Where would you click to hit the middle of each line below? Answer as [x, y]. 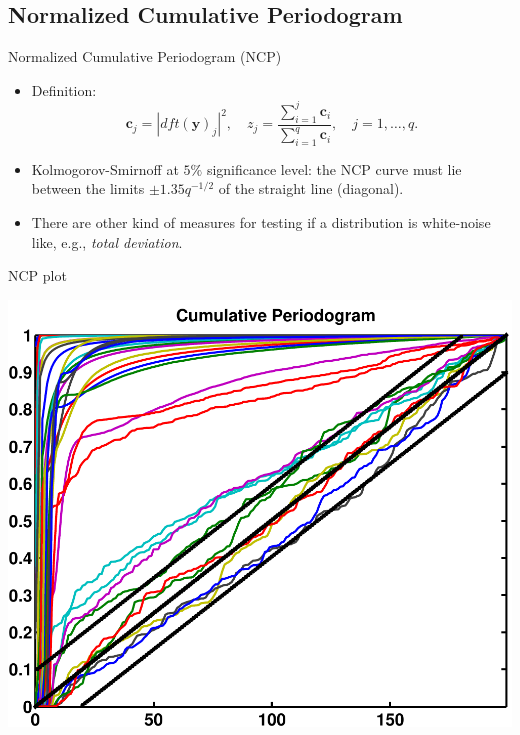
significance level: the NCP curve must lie [334, 168]
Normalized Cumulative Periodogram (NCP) [145, 56]
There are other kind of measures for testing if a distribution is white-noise [261, 222]
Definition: [64, 89]
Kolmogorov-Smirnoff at [105, 168]
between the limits [88, 188]
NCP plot [37, 275]
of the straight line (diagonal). [311, 188]
